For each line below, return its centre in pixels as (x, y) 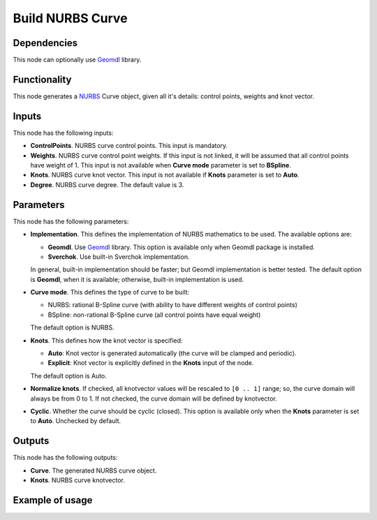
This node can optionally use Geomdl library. (77, 60)
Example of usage (53, 500)
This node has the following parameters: (71, 221)
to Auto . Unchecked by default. (76, 421)
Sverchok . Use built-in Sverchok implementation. (119, 257)
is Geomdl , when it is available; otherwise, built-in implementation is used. (137, 279)
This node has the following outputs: (65, 458)
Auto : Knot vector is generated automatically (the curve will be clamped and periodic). (172, 353)
